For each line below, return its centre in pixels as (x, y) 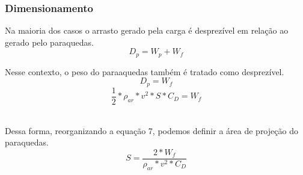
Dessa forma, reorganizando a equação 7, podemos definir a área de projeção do (151, 130)
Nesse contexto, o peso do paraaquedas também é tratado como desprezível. (145, 71)
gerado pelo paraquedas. (49, 42)
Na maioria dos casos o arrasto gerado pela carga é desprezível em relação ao (147, 30)
